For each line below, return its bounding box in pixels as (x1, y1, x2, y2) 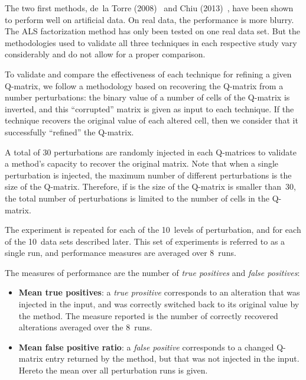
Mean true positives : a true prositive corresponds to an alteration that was (18, 286, 300, 298)
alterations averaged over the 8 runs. (18, 321, 152, 333)
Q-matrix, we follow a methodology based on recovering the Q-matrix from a (5, 79, 284, 92)
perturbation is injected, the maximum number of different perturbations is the (5, 168, 292, 181)
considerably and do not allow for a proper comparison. (5, 48, 206, 60)
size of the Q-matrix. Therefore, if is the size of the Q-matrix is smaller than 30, (5, 180, 296, 193)
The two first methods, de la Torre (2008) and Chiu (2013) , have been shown (5, 2, 294, 14)
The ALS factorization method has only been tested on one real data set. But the (5, 25, 301, 37)
